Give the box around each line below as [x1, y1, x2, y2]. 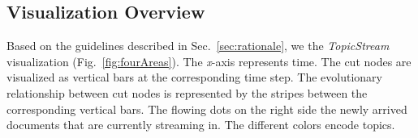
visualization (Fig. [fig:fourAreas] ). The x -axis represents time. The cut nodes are [6, 52, 412, 69]
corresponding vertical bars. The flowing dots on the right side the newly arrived [6, 100, 407, 117]
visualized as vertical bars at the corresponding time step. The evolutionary [6, 69, 382, 86]
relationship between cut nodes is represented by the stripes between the [6, 84, 368, 101]
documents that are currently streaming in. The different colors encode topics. [6, 116, 395, 133]
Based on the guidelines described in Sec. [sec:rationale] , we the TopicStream [6, 37, 390, 54]
